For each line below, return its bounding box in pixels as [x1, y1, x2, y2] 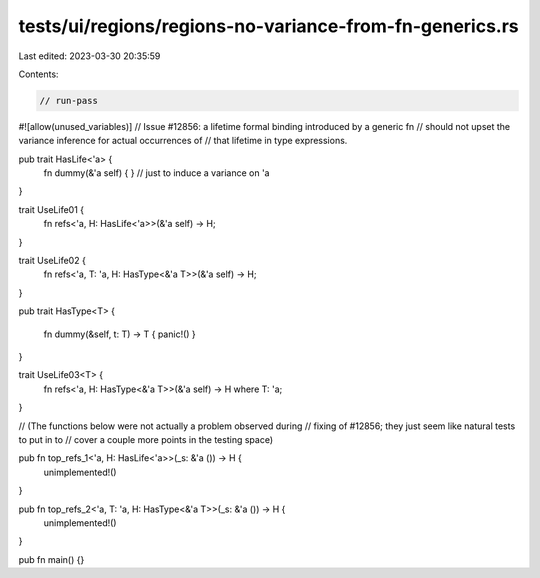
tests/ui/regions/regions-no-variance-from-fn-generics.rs [18, 15, 519, 37]
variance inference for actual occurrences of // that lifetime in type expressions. [18, 135, 348, 147]
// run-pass [39, 95, 99, 106]
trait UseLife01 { [18, 203, 85, 215]
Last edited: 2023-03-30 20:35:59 [18, 50, 161, 62]
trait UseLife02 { [18, 255, 87, 267]
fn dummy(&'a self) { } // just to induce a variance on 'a [43, 167, 270, 179]
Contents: [18, 68, 59, 80]
